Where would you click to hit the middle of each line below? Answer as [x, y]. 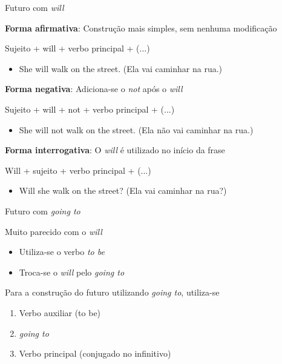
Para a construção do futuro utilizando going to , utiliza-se [112, 292]
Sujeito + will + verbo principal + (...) [77, 48]
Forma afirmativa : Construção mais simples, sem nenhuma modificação [141, 28]
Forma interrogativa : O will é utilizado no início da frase [115, 150]
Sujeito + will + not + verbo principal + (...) [90, 109]
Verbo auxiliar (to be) [60, 312]
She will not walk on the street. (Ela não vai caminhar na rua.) [136, 129]
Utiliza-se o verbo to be [62, 252]
